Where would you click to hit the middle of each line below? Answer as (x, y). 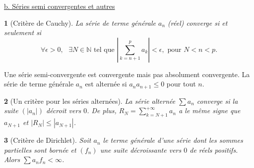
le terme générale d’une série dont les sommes (173, 140)
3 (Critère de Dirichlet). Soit (48, 140)
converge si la (217, 101)
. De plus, (102, 110)
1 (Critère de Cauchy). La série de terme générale (80, 22)
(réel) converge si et (198, 22)
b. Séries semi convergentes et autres (60, 6)
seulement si (23, 32)
